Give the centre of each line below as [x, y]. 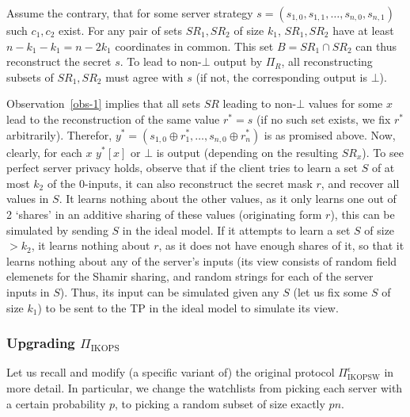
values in [28, 199]
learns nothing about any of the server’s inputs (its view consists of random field [202, 260]
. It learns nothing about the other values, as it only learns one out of [228, 199]
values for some [345, 103]
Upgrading [41, 343]
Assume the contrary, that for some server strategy [130, 13]
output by [238, 61]
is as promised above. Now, [330, 134]
